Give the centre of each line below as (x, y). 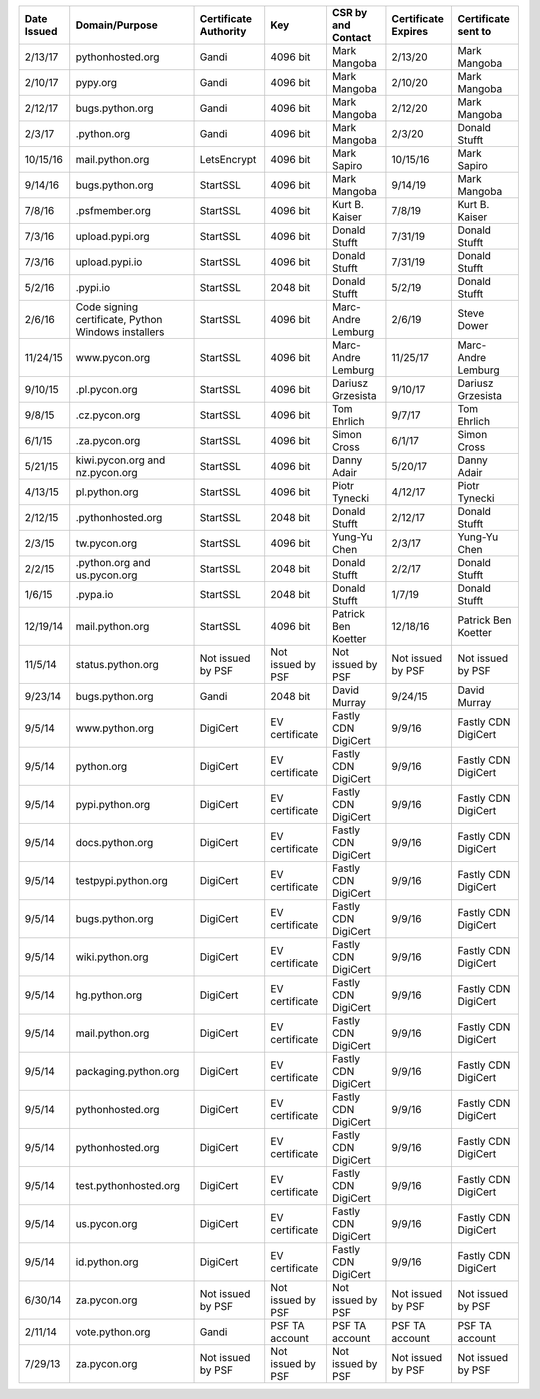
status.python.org (117, 664)
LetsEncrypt (228, 159)
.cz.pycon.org (108, 415)
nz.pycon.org (107, 472)
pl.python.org (107, 492)
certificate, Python (119, 319)
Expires (410, 31)
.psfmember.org (113, 210)
